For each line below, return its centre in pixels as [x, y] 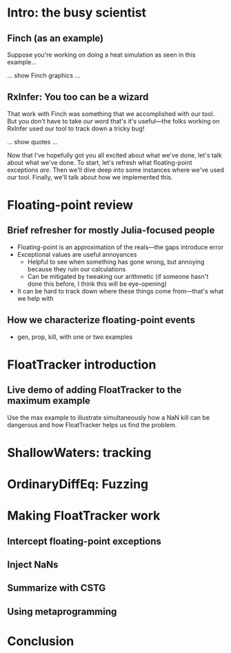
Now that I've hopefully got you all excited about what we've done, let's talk [114, 155]
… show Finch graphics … [44, 75]
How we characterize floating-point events [101, 320]
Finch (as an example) [56, 38]
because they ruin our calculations [77, 269]
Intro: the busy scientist [77, 13]
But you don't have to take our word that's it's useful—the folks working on [113, 121]
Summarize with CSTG [57, 588]
